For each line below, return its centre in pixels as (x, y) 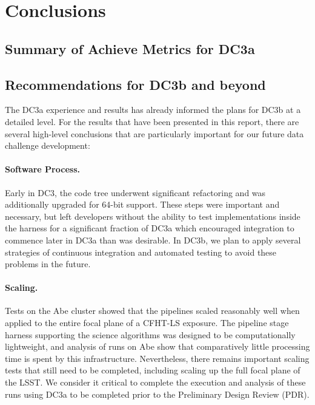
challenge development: (48, 145)
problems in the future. (48, 264)
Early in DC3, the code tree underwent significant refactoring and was (135, 192)
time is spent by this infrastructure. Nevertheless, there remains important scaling (157, 358)
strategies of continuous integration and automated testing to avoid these (141, 252)
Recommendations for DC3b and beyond (135, 84)
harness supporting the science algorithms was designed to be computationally (150, 334)
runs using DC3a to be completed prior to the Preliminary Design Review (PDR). (157, 394)
